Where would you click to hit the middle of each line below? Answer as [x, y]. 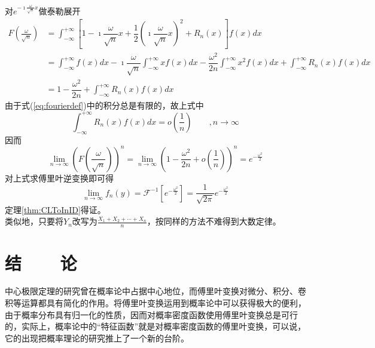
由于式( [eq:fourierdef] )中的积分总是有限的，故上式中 [104, 105]
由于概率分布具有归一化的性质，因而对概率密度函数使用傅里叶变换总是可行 [151, 314]
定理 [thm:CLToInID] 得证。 [55, 209]
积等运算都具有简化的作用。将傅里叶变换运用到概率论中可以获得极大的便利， [156, 303]
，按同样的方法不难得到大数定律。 [214, 221]
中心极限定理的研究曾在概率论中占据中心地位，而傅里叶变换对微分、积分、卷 [156, 291]
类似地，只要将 [34, 221]
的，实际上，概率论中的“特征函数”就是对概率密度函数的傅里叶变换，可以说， [156, 326]
